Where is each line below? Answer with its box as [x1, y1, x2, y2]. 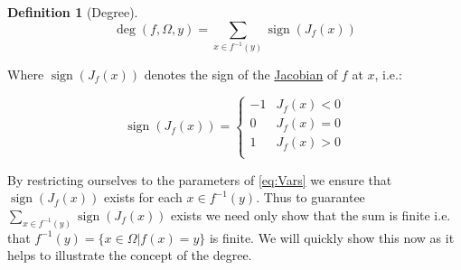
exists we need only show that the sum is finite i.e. [171, 205, 451, 224]
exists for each [103, 188, 183, 207]
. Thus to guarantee [256, 188, 365, 207]
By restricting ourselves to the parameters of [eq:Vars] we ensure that [7, 170, 392, 189]
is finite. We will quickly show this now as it [209, 228, 455, 247]
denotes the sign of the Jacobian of [144, 64, 338, 83]
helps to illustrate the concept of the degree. [7, 246, 252, 265]
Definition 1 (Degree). [7, 3, 138, 21]
